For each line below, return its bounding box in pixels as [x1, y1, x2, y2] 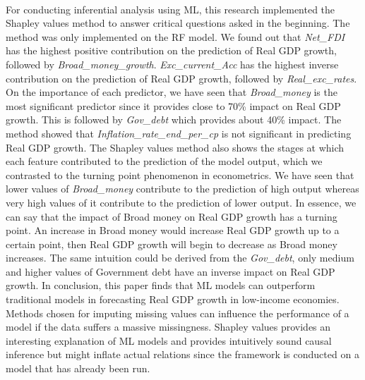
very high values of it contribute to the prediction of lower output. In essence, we [6, 195, 357, 209]
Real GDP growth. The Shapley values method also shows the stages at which [6, 140, 345, 154]
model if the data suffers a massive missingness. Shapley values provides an [6, 319, 331, 334]
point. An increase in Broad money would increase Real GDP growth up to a [6, 223, 340, 238]
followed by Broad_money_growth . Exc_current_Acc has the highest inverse [6, 56, 339, 71]
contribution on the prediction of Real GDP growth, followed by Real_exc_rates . [6, 71, 357, 85]
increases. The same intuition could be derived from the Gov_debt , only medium [6, 250, 354, 265]
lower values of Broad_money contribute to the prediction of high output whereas [6, 181, 359, 196]
